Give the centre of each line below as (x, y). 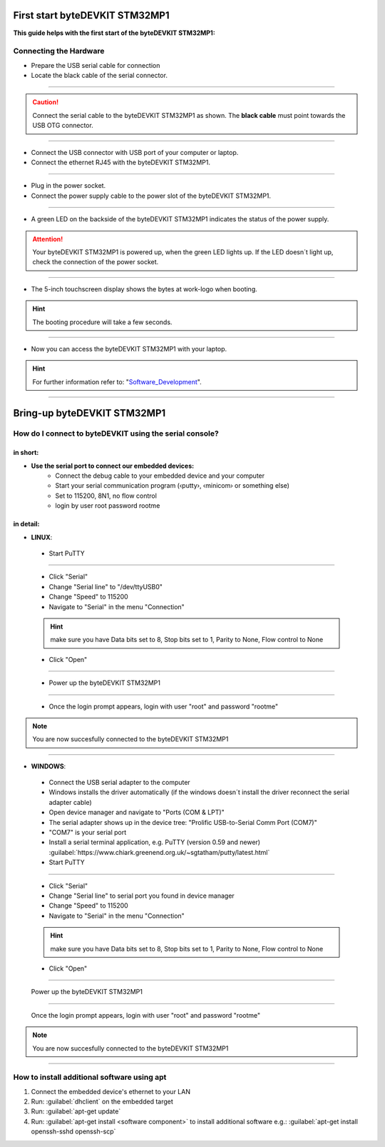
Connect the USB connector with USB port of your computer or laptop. (135, 152)
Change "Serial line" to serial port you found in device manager (142, 896)
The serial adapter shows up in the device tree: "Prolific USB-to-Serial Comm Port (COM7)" (183, 822)
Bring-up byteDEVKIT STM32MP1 (89, 413)
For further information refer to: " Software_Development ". (117, 381)
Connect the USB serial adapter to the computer (119, 783)
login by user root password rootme (108, 506)
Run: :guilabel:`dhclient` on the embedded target (102, 1102)
